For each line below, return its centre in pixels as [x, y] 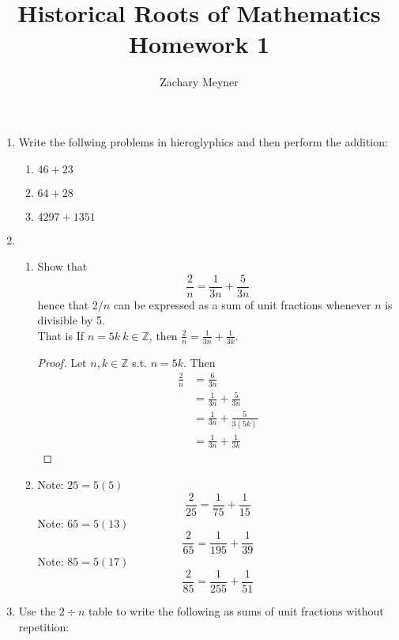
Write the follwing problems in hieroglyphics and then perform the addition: [203, 141]
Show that [62, 266]
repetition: [44, 626]
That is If [61, 335]
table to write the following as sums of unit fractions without [236, 610]
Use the [37, 610]
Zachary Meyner [199, 82]
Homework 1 [199, 44]
